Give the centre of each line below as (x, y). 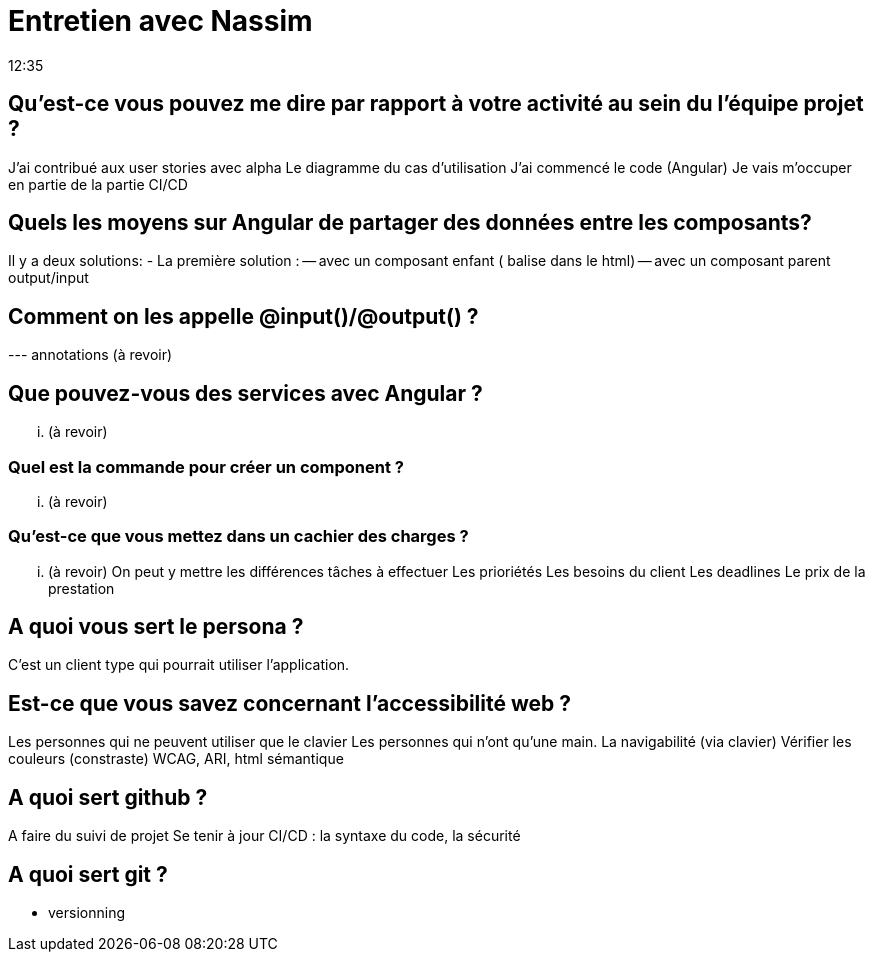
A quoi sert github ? (108, 797)
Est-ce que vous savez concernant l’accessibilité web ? (289, 703)
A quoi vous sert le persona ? (156, 627)
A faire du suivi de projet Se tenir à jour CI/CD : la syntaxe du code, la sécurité (264, 836)
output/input (48, 278)
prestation (81, 588)
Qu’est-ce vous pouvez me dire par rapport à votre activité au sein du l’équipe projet (436, 104)
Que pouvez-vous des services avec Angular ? (245, 393)
